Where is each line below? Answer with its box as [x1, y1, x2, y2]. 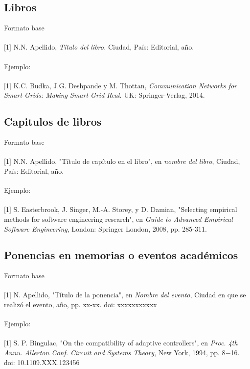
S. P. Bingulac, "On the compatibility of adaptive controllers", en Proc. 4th [13, 338, 238, 348]
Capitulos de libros [4, 114, 102, 129]
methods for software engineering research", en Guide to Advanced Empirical [4, 213, 233, 224]
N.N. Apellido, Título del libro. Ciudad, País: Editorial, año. [13, 42, 194, 52]
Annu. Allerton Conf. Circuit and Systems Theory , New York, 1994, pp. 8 [4, 347, 226, 358]
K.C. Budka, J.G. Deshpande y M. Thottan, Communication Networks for [13, 80, 237, 90]
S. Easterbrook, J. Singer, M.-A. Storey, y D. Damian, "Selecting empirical [13, 204, 237, 214]
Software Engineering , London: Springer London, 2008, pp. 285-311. [4, 223, 207, 234]
